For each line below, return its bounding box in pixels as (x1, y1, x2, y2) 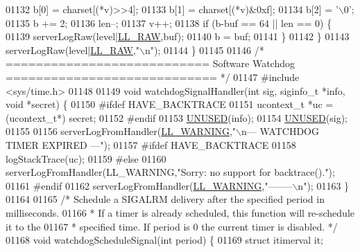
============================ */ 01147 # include (6, 69, 300, 84)
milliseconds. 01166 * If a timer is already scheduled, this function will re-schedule (6, 205, 355, 219)
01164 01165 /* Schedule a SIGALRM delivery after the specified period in (6, 192, 325, 206)
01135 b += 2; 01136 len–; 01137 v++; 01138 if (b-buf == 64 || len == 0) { (6, 15, 332, 30)
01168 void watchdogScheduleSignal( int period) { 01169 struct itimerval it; (6, 233, 324, 247)
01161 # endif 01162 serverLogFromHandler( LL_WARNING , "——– (6, 178, 293, 192)
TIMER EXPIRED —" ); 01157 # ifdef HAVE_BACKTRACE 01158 (6, 137, 296, 152)
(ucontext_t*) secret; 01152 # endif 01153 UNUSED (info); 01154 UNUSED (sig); (6, 110, 348, 125)
